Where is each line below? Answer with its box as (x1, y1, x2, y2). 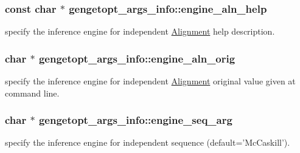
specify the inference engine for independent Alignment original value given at (5, 75, 296, 87)
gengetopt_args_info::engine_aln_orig (38, 50, 235, 66)
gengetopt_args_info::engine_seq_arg (38, 112, 232, 127)
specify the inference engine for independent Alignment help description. (5, 25, 275, 38)
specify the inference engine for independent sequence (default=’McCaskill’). (5, 136, 290, 149)
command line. (5, 86, 60, 99)
